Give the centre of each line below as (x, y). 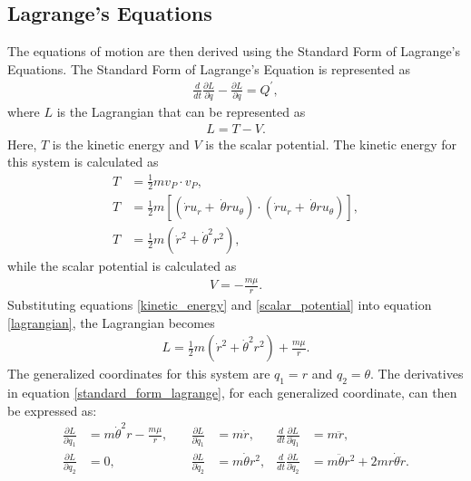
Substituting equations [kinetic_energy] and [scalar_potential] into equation (220, 305)
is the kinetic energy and (121, 144)
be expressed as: (52, 410)
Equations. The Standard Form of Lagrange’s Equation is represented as (209, 68)
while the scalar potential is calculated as (122, 266)
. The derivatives (417, 374)
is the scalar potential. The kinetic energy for (331, 144)
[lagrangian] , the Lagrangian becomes (111, 322)
